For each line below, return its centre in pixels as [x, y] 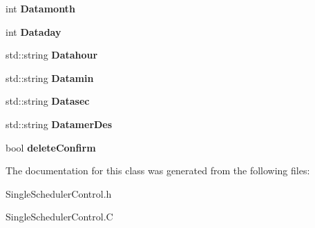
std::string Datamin [50, 77]
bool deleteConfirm [51, 147]
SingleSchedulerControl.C [59, 217]
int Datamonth [40, 8]
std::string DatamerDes [59, 124]
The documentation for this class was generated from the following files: [158, 170]
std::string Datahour [52, 55]
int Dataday [34, 31]
